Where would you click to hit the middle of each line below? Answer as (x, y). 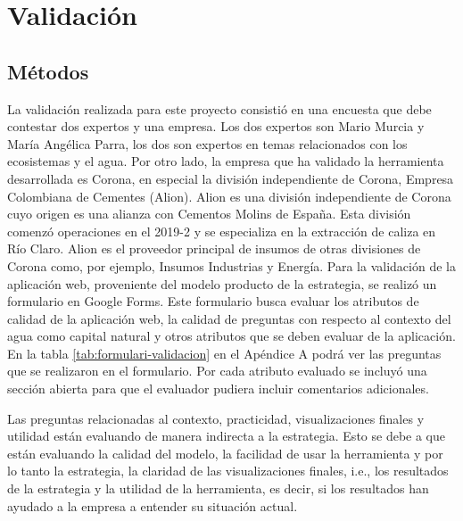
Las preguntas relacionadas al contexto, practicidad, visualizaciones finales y (216, 418)
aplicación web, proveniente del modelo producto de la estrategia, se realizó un (222, 283)
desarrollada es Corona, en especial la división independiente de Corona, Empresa (231, 178)
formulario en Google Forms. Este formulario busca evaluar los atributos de (213, 301)
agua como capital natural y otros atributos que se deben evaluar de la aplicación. (231, 336)
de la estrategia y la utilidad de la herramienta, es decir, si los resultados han (218, 488)
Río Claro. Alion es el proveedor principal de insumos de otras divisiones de (214, 248)
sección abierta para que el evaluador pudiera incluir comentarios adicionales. (218, 389)
